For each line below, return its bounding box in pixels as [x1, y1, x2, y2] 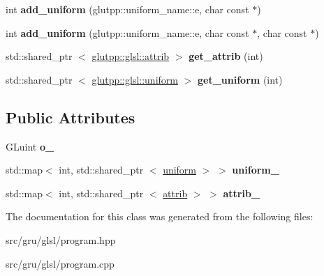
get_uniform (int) [197, 72, 283, 86]
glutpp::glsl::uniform [91, 72, 178, 86]
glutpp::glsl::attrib [91, 49, 170, 63]
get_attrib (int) [189, 49, 263, 63]
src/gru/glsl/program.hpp [6, 232, 116, 247]
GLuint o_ [6, 139, 54, 153]
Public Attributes [6, 106, 135, 128]
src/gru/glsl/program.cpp [6, 256, 115, 270]
